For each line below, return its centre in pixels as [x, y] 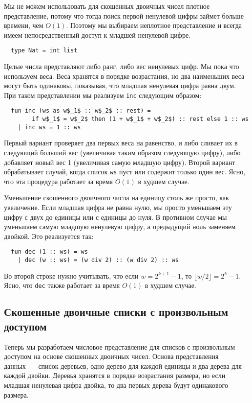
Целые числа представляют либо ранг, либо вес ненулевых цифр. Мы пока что [122, 66]
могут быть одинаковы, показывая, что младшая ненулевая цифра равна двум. [120, 85]
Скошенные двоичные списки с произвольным [116, 312]
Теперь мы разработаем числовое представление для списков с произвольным [120, 346]
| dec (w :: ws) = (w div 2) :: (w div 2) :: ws [98, 260]
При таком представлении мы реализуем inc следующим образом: [103, 95]
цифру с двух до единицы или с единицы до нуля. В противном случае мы [115, 217]
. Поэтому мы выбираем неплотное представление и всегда [154, 25]
